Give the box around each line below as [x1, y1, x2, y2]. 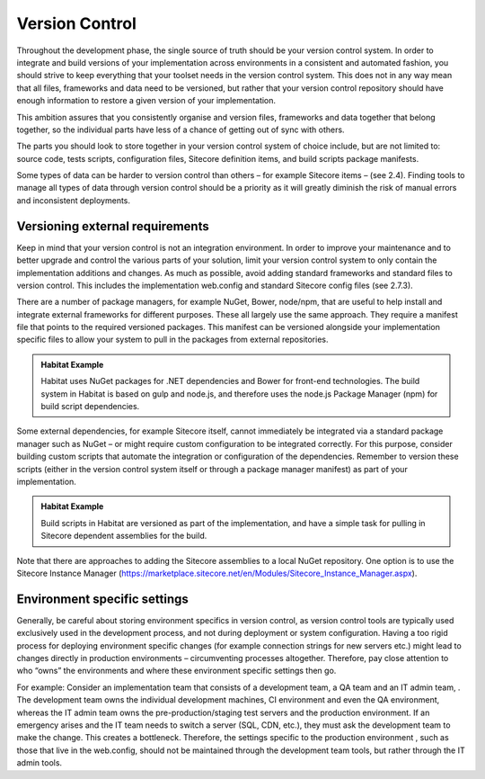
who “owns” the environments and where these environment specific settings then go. [16, 666, 337, 676]
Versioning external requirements [16, 219, 210, 234]
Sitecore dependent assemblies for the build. [40, 531, 207, 542]
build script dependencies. [40, 401, 140, 412]
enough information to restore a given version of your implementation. [16, 95, 277, 106]
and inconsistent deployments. [16, 194, 130, 206]
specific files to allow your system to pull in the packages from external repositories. [16, 334, 329, 345]
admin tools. [16, 757, 63, 768]
